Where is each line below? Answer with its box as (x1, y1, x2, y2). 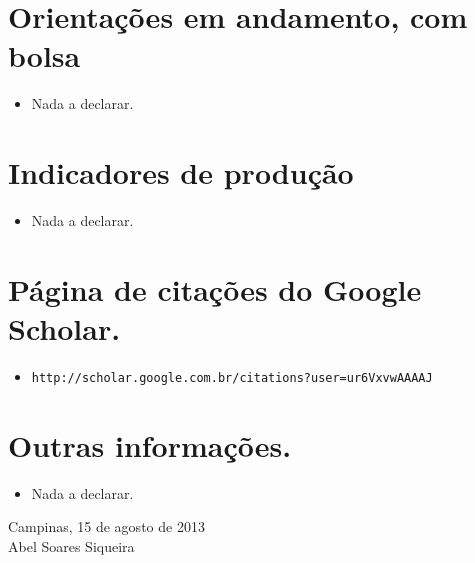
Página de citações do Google (8, 268, 422, 309)
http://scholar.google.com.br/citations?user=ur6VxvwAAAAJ (31, 370, 433, 385)
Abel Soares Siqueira (8, 535, 135, 556)
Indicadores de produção (8, 152, 354, 193)
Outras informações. (8, 424, 292, 465)
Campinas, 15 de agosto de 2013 (8, 516, 205, 537)
